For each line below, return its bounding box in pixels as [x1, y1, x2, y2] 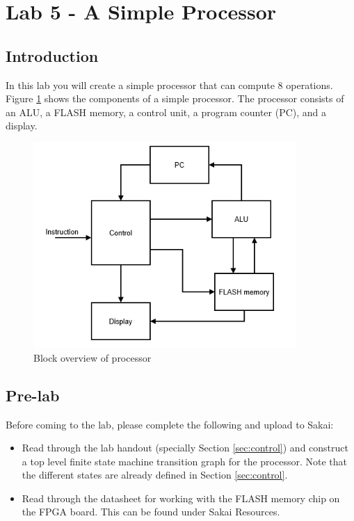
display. [6, 118, 38, 133]
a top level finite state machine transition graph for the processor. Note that [22, 454, 347, 468]
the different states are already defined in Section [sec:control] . [22, 467, 288, 482]
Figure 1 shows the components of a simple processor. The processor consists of [6, 91, 344, 106]
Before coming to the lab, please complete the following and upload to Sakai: [6, 417, 334, 431]
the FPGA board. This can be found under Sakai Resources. [22, 504, 280, 519]
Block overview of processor [33, 350, 152, 364]
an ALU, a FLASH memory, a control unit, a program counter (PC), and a [6, 104, 327, 119]
